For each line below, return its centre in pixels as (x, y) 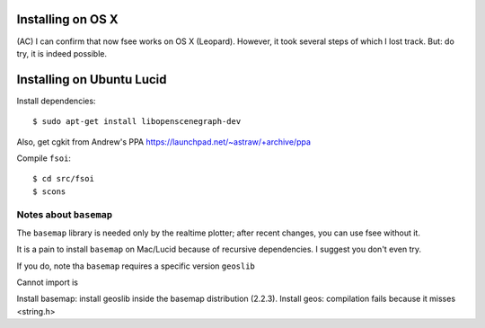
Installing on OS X (67, 19)
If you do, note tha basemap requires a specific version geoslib (136, 266)
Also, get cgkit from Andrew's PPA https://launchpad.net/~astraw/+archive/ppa (164, 142)
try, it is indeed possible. (62, 53)
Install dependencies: (56, 101)
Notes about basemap (64, 214)
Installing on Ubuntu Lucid (92, 80)
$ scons (49, 191)
